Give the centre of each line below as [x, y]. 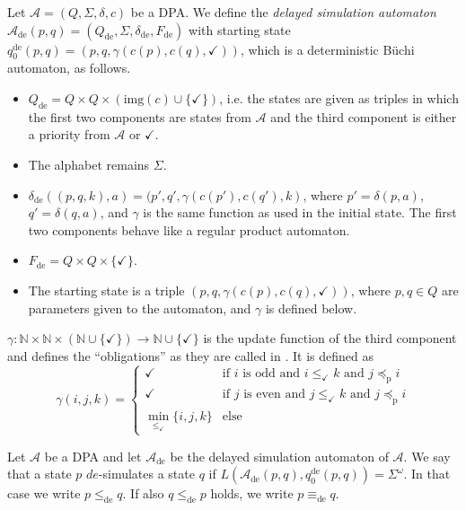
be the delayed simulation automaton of [279, 456]
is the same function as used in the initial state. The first [300, 212]
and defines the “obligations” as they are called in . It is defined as [190, 355]
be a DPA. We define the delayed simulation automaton [283, 12]
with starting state [240, 29]
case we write [44, 493]
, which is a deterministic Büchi [327, 49]
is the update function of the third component [330, 338]
